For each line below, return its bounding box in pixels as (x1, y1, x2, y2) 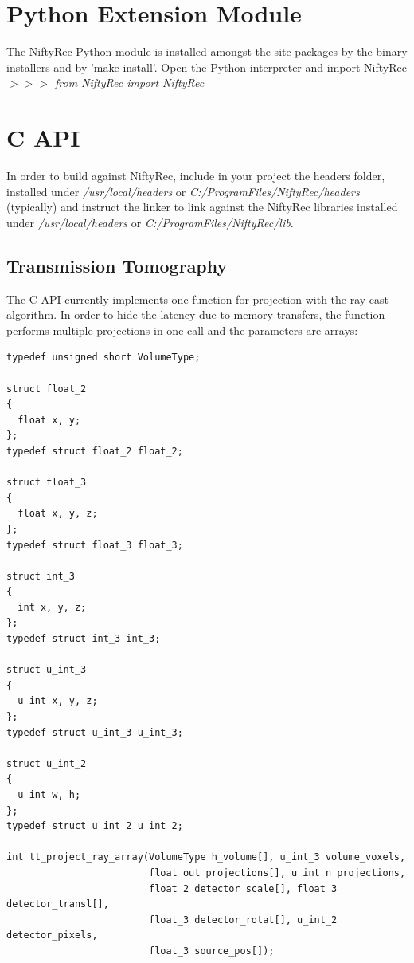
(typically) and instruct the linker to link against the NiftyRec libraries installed (6, 198, 398, 215)
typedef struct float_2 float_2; (6, 445, 183, 457)
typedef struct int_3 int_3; (6, 633, 161, 645)
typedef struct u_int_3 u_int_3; (6, 726, 183, 738)
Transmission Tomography (6, 253, 228, 277)
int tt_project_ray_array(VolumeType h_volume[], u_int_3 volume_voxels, (6, 851, 406, 863)
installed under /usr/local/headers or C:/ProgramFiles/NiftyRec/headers (6, 183, 360, 199)
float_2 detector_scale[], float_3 (148, 882, 338, 894)
